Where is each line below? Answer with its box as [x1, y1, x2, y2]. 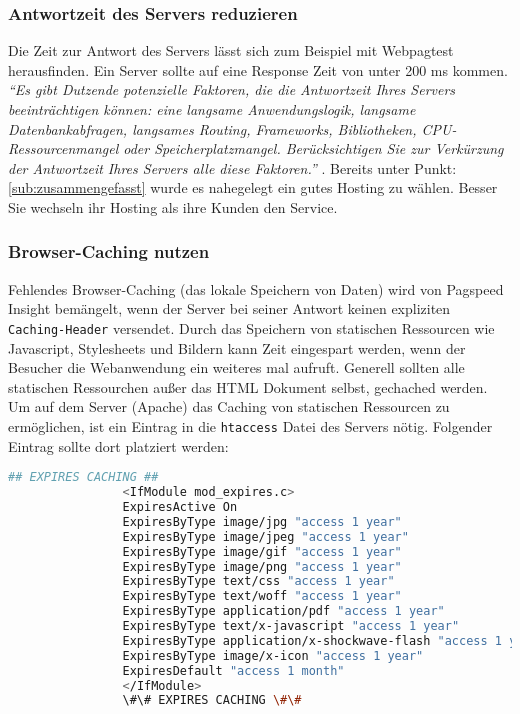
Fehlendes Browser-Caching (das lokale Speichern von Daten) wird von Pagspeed [8, 278, 504, 299]
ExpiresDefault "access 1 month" [122, 663, 345, 678]
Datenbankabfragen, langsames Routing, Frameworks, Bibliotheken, [8, 118, 417, 139]
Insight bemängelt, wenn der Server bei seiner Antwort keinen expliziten [8, 298, 451, 319]
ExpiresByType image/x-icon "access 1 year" [122, 648, 424, 663]
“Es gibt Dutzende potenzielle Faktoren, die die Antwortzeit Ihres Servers [8, 79, 456, 100]
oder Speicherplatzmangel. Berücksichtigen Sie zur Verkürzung [123, 138, 504, 159]
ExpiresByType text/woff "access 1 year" [122, 589, 402, 604]
